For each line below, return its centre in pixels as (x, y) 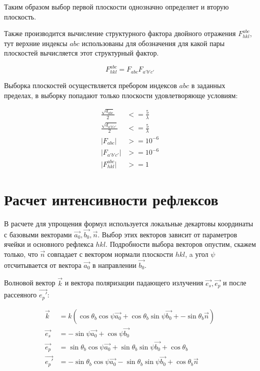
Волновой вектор (30, 283)
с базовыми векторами (38, 234)
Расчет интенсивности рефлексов (111, 200)
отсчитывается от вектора (43, 265)
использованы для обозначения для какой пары (153, 43)
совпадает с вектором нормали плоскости (110, 254)
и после (235, 283)
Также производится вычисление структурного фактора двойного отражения (120, 33)
